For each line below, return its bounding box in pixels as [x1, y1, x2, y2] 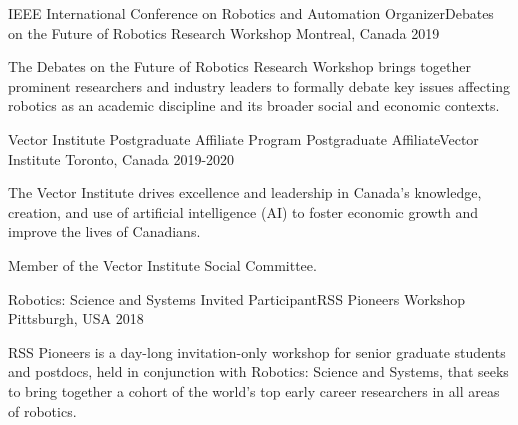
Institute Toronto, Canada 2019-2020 [8, 148, 235, 169]
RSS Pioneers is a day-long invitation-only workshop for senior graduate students [8, 341, 506, 362]
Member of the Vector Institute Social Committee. [8, 254, 317, 275]
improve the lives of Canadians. [8, 221, 201, 242]
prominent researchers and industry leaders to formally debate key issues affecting [8, 75, 511, 96]
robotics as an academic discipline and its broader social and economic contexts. [8, 95, 500, 116]
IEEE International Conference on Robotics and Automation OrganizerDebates [8, 3, 494, 23]
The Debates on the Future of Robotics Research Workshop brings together [8, 56, 471, 77]
